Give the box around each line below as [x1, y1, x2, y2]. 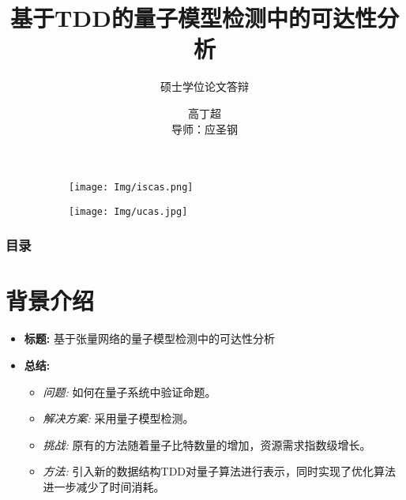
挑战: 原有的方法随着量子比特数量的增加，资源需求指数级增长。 [43, 436, 371, 453]
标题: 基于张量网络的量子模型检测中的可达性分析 [24, 330, 275, 347]
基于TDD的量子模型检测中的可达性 [10, 2, 377, 34]
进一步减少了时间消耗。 [43, 478, 165, 494]
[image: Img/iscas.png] [69, 182, 194, 194]
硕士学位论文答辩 [160, 78, 249, 95]
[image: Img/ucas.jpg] [69, 205, 188, 217]
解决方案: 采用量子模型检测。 [43, 410, 194, 427]
